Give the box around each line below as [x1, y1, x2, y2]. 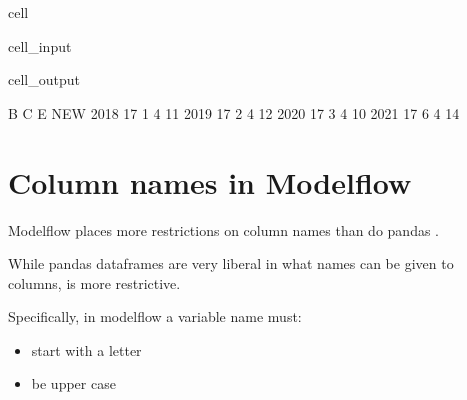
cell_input [8, 35, 72, 56]
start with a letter [31, 339, 142, 360]
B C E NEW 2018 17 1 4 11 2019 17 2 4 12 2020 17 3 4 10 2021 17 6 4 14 [8, 102, 460, 123]
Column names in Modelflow [8, 161, 412, 202]
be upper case [31, 373, 116, 394]
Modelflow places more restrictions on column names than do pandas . [8, 219, 439, 240]
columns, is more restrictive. [8, 272, 181, 293]
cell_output [8, 69, 80, 90]
